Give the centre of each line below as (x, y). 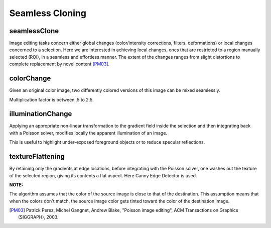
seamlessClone (34, 31)
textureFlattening (37, 156)
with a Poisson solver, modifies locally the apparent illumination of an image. (88, 133)
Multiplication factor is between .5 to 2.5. (51, 99)
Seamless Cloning (48, 13)
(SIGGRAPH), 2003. (38, 217)
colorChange (30, 79)
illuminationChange (41, 114)
